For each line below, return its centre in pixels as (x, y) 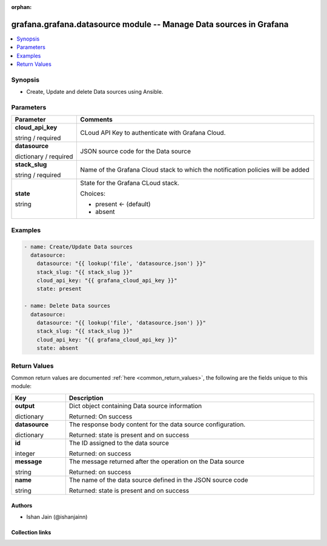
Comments (97, 120)
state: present (59, 289)
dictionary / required (44, 157)
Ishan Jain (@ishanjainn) (57, 516)
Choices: (93, 193)
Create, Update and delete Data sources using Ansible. (95, 92)
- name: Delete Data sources (67, 306)
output (25, 406)
